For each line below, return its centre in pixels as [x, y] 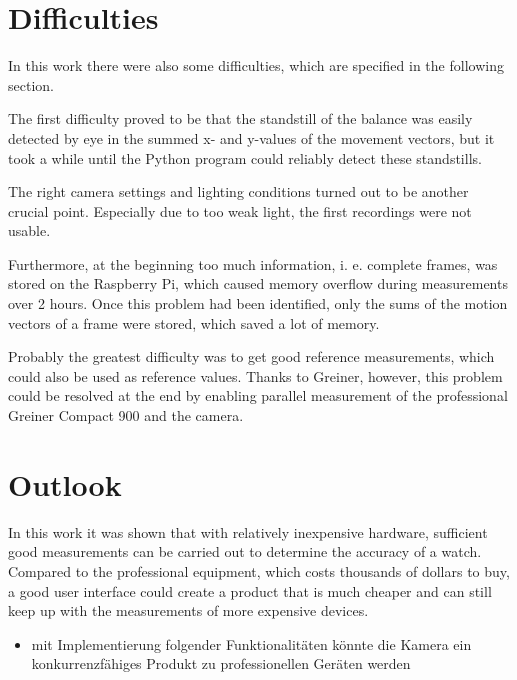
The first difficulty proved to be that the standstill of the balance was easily [240, 118]
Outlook [65, 483]
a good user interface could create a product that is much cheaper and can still [250, 590]
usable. [29, 230]
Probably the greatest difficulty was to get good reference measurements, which [251, 356]
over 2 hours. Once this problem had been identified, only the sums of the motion [258, 303]
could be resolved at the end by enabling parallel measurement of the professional [258, 395]
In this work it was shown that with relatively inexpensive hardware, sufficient [248, 531]
